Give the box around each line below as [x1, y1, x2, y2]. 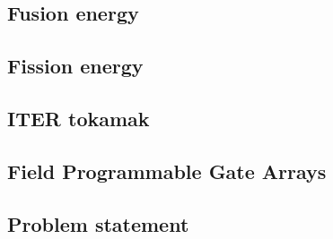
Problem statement [7, 209, 189, 237]
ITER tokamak [7, 104, 150, 132]
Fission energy [7, 52, 144, 80]
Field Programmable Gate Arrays [7, 157, 327, 184]
